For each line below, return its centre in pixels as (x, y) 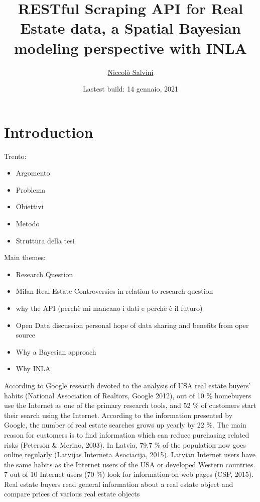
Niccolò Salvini (131, 72)
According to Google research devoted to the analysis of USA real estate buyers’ (127, 385)
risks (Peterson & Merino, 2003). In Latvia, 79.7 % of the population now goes (125, 444)
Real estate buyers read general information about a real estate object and (119, 484)
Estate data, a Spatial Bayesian (131, 28)
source (26, 335)
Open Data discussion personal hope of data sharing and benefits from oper (132, 325)
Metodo (28, 223)
